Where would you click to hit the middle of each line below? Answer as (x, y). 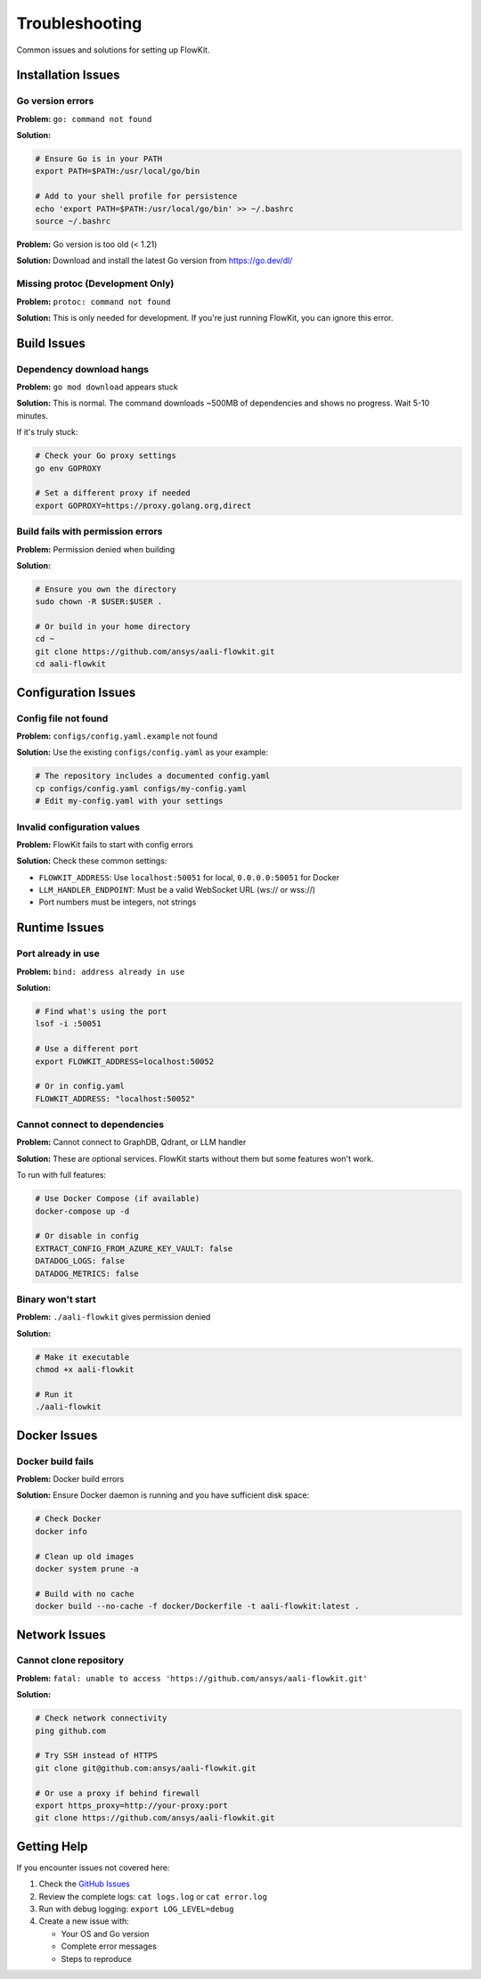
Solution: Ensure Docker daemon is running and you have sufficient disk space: (163, 1495)
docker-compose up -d (82, 1211)
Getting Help (52, 1846)
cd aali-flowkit (71, 664)
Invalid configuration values (78, 827)
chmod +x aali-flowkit (85, 1370)
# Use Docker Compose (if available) (118, 1199)
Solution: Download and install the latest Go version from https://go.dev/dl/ (155, 261)
